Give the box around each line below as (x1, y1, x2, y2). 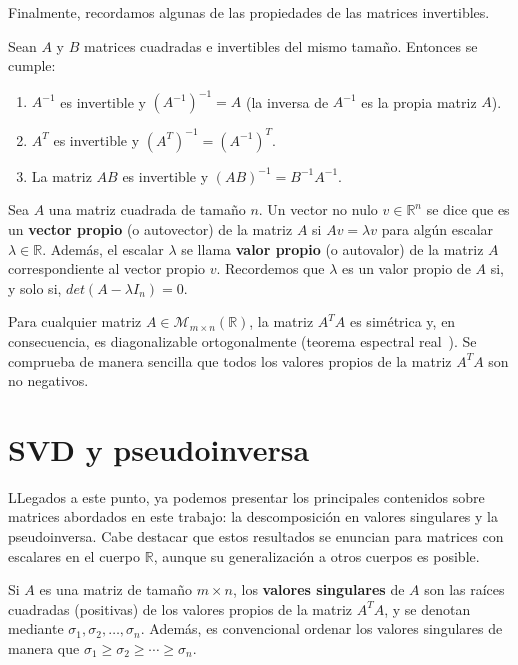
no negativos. (8, 370, 89, 391)
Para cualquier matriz (8, 311, 142, 332)
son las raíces (424, 579, 505, 600)
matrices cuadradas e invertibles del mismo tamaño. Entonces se (83, 35, 478, 56)
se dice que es (426, 199, 510, 220)
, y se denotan (384, 598, 471, 619)
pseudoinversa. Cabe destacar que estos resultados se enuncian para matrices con (8, 526, 504, 547)
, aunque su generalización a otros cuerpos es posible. (153, 545, 480, 566)
